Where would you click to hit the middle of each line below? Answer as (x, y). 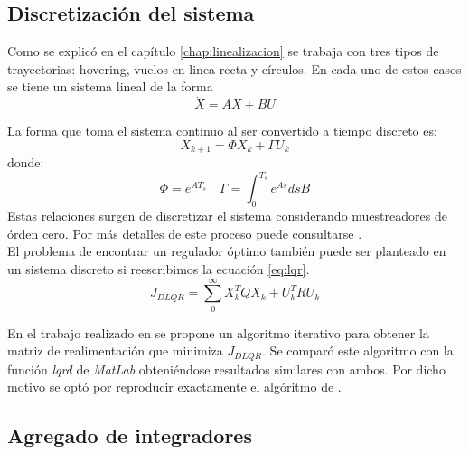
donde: (26, 162)
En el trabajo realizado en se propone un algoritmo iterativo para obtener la (218, 332)
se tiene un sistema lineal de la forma (110, 86)
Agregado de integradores (130, 435)
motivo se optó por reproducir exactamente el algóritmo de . (174, 387)
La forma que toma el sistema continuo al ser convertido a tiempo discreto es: (222, 131)
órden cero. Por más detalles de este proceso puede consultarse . (185, 233)
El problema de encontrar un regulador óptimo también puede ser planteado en (227, 251)
